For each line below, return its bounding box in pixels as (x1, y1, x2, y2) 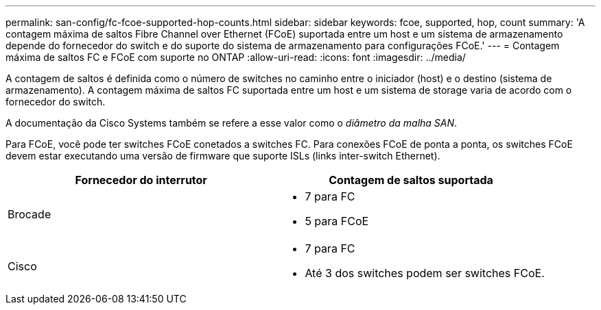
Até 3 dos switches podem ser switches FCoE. (305, 266, 545, 280)
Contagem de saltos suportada (329, 173, 493, 187)
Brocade (8, 207, 51, 221)
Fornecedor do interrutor (75, 173, 207, 187)
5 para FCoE (305, 214, 369, 228)
